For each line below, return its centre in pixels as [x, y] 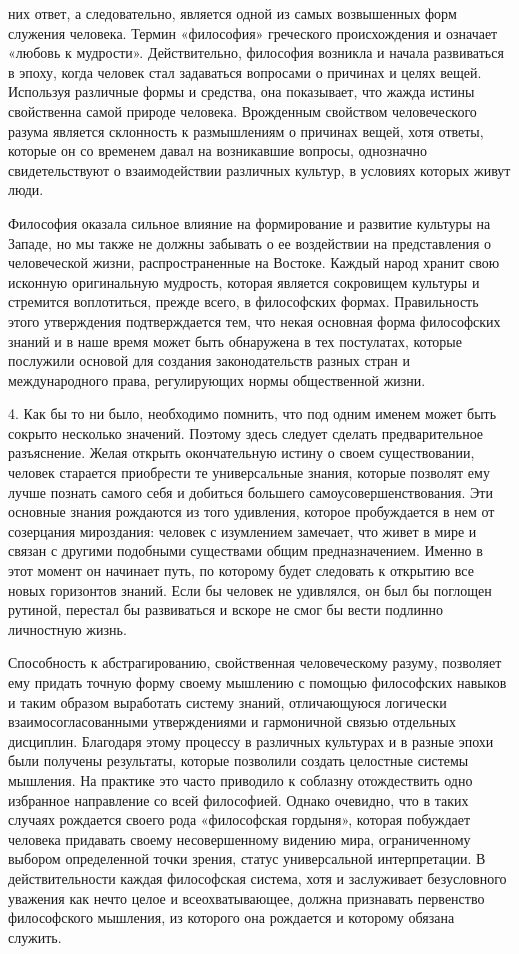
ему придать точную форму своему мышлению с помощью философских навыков [257, 682]
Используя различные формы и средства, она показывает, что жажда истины [241, 91]
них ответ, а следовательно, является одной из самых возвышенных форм [232, 13]
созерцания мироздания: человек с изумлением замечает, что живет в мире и [242, 530]
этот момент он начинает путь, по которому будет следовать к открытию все [241, 570]
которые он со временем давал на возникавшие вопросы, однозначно [217, 150]
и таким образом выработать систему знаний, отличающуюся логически [227, 701]
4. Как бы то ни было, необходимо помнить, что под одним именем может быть [252, 413]
